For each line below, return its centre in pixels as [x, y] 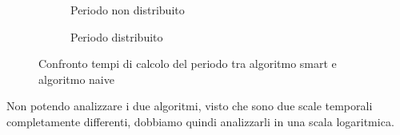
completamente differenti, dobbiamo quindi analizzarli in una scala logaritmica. [200, 121]
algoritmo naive [76, 79]
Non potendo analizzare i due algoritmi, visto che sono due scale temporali [190, 106]
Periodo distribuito [117, 36]
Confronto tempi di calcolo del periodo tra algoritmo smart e [188, 64]
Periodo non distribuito [128, 10]
